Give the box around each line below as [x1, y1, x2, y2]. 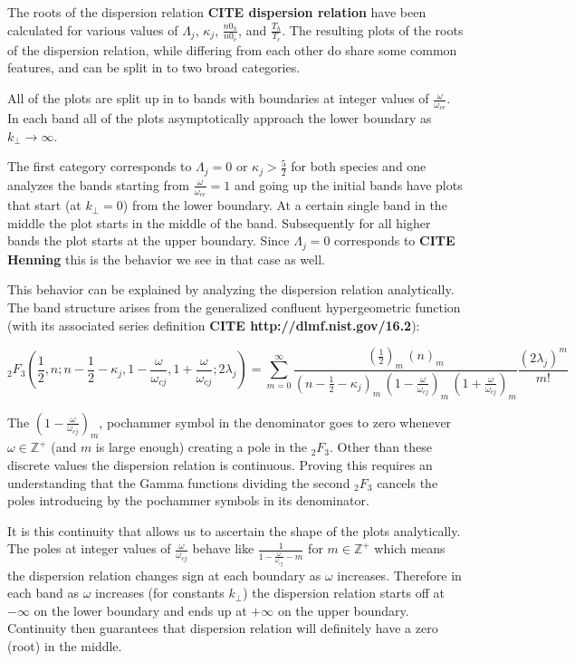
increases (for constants [95, 583, 225, 602]
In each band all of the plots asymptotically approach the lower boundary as [7, 109, 432, 128]
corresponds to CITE [334, 231, 455, 250]
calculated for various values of [7, 20, 178, 39]
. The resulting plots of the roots [282, 20, 464, 39]
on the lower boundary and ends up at [34, 600, 247, 619]
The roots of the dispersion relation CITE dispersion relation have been [7, 3, 426, 21]
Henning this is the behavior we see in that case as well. [7, 249, 325, 268]
